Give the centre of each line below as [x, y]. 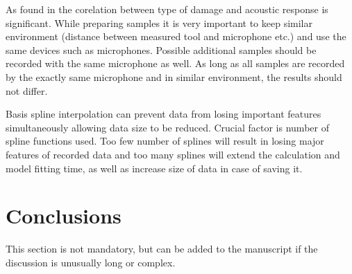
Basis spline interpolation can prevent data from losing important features [164, 114]
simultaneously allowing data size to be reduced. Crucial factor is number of [167, 127]
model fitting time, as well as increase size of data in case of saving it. [154, 168]
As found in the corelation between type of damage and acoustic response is [167, 9]
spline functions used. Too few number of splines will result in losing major [165, 141]
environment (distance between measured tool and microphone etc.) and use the [176, 36]
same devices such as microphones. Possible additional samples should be [161, 49]
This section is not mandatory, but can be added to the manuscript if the [162, 249]
